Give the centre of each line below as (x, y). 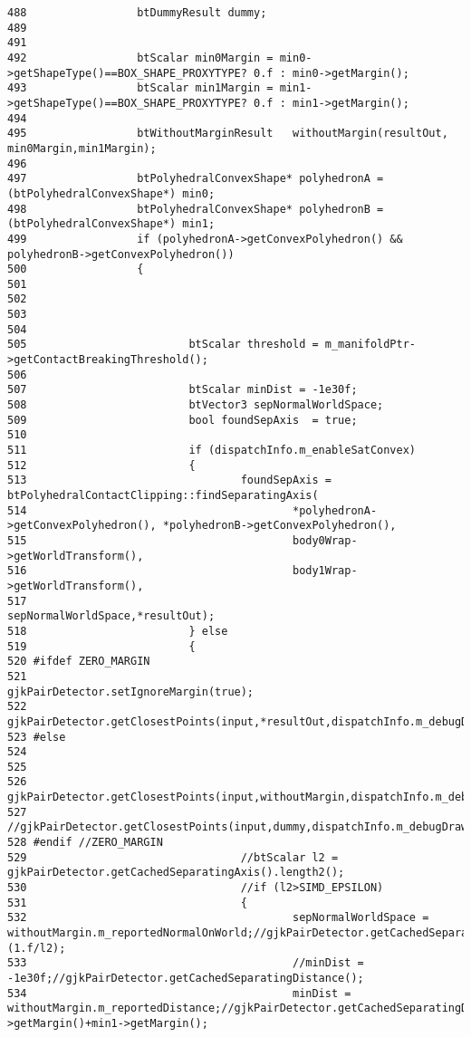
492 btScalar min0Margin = (140, 58)
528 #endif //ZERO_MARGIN (85, 843)
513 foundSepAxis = (169, 480)
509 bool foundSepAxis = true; (183, 420)
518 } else (118, 631)
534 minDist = (179, 993)
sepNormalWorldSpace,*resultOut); (111, 616)
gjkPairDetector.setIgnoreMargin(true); (131, 691)
